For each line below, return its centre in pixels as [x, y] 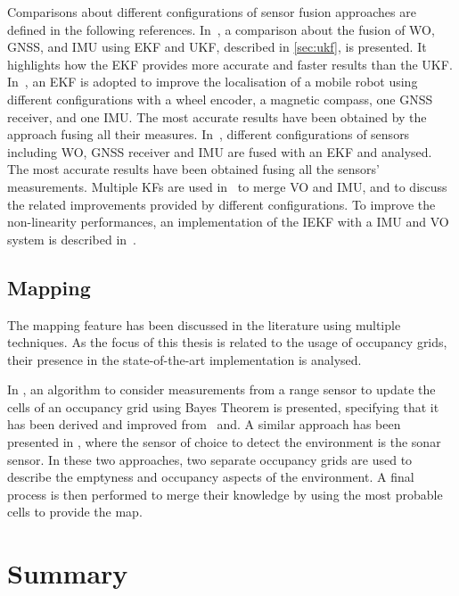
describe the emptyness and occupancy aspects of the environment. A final [211, 477]
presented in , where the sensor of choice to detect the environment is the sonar [224, 442]
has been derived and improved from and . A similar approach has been [204, 424]
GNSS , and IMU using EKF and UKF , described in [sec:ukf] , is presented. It [217, 47]
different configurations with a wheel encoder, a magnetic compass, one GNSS [220, 99]
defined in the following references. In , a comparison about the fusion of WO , [221, 29]
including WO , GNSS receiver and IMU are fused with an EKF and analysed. [220, 151]
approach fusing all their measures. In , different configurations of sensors [209, 134]
